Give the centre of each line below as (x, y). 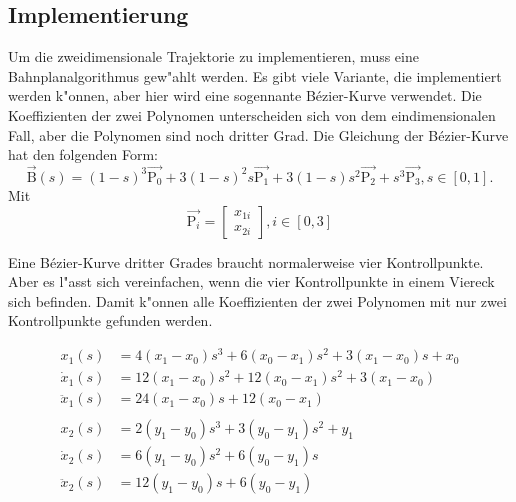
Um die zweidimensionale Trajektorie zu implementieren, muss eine (213, 56)
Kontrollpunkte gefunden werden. (110, 320)
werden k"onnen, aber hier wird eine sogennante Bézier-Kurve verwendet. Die (245, 95)
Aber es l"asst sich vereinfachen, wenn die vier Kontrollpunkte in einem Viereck (251, 281)
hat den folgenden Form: (83, 154)
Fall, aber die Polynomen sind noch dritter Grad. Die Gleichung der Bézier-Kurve (258, 134)
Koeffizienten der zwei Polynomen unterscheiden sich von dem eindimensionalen (252, 114)
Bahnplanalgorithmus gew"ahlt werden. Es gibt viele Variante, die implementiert (255, 75)
